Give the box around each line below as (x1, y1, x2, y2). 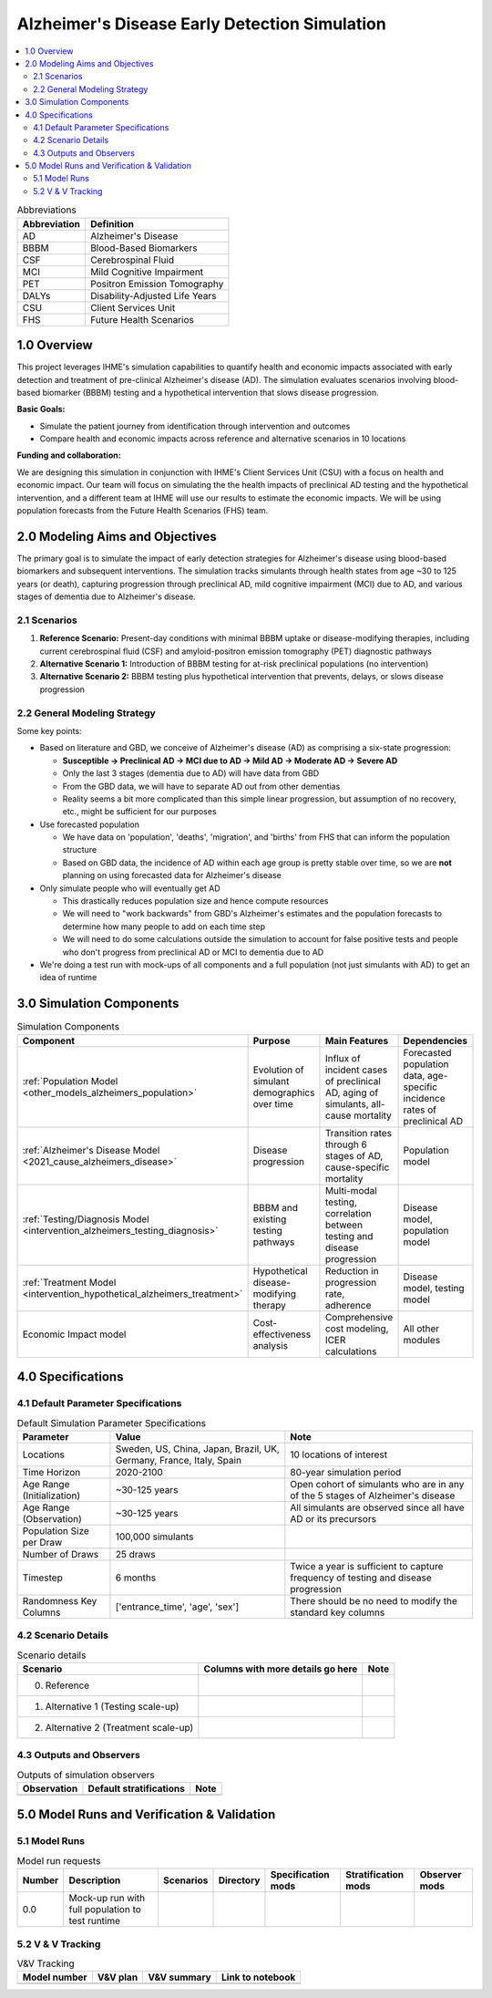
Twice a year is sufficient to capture (290, 1559, 444, 1572)
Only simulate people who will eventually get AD (39, 883, 220, 894)
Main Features (324, 1034, 389, 1047)
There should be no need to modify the (290, 1594, 457, 1607)
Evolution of (252, 1063, 304, 1076)
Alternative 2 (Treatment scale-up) (45, 1721, 194, 1734)
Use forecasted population (39, 819, 140, 830)
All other (403, 1322, 440, 1335)
